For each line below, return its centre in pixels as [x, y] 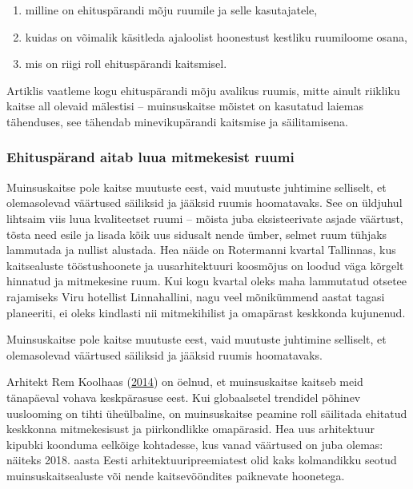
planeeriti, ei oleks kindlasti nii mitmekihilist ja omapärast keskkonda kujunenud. [206, 312]
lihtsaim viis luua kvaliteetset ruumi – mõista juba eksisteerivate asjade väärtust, [205, 218]
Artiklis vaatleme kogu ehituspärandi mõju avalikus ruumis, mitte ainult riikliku [203, 90]
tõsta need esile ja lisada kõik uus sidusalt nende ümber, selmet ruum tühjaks [197, 234]
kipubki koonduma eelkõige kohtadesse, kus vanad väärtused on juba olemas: [195, 444]
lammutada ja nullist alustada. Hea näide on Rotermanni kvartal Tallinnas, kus [201, 250]
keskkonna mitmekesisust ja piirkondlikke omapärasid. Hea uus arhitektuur [190, 429]
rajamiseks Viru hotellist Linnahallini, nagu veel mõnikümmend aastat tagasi [196, 296]
